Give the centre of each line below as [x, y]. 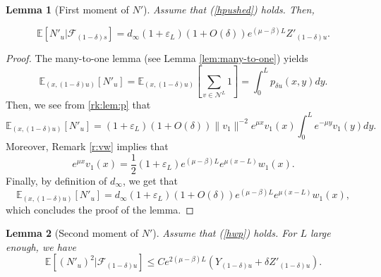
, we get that [150, 181]
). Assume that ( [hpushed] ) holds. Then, [229, 9]
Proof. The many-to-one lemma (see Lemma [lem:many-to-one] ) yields [157, 58]
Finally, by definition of [56, 181]
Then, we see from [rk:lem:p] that [78, 105]
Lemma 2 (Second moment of [72, 233]
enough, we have [41, 246]
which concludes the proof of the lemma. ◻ [100, 209]
